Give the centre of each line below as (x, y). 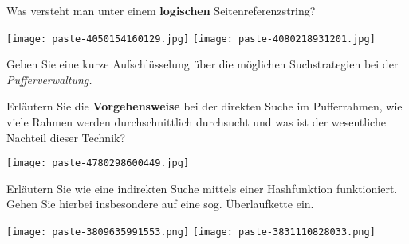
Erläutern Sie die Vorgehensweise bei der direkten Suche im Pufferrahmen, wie (204, 106)
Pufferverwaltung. (49, 79)
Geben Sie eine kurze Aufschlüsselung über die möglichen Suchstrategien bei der (203, 64)
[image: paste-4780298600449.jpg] (98, 163)
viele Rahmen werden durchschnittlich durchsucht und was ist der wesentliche (196, 122)
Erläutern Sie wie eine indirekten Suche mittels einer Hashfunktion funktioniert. (202, 188)
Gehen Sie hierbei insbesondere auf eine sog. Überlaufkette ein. (160, 204)
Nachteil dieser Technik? (66, 137)
